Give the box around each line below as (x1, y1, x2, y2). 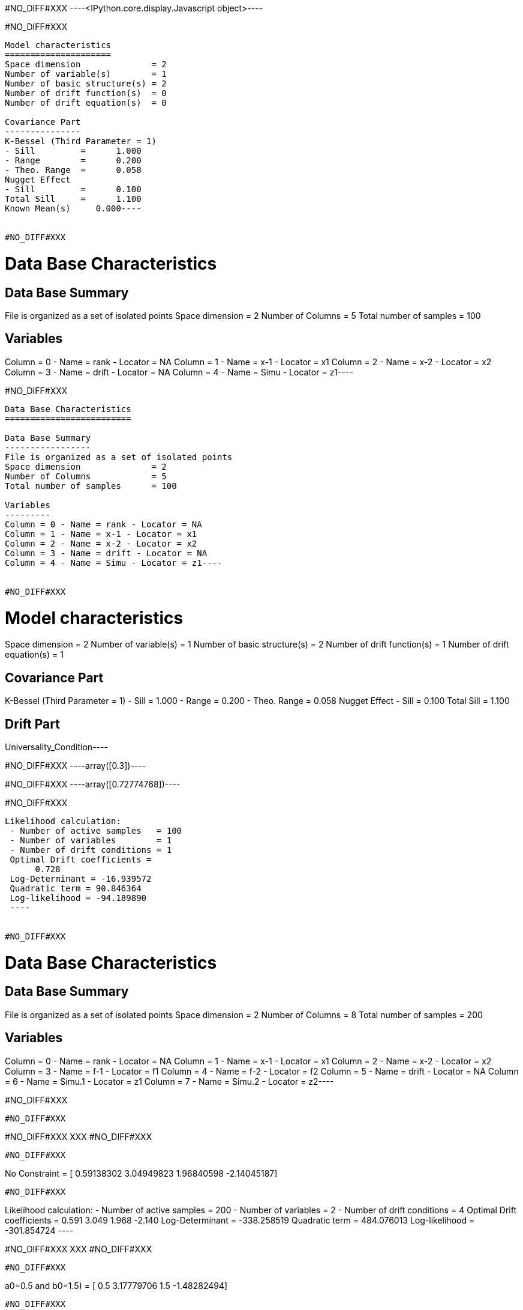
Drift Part (5, 716, 60, 732)
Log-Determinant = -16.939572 (10, 873, 152, 884)
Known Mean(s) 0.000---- (5, 204, 142, 213)
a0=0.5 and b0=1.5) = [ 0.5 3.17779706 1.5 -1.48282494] (5, 1280, 228, 1291)
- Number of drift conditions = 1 (10, 845, 172, 855)
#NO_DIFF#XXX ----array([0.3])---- (5, 760, 146, 771)
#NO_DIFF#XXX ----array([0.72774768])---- (5, 778, 181, 789)
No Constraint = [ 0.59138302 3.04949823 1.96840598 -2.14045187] (5, 1168, 278, 1178)
